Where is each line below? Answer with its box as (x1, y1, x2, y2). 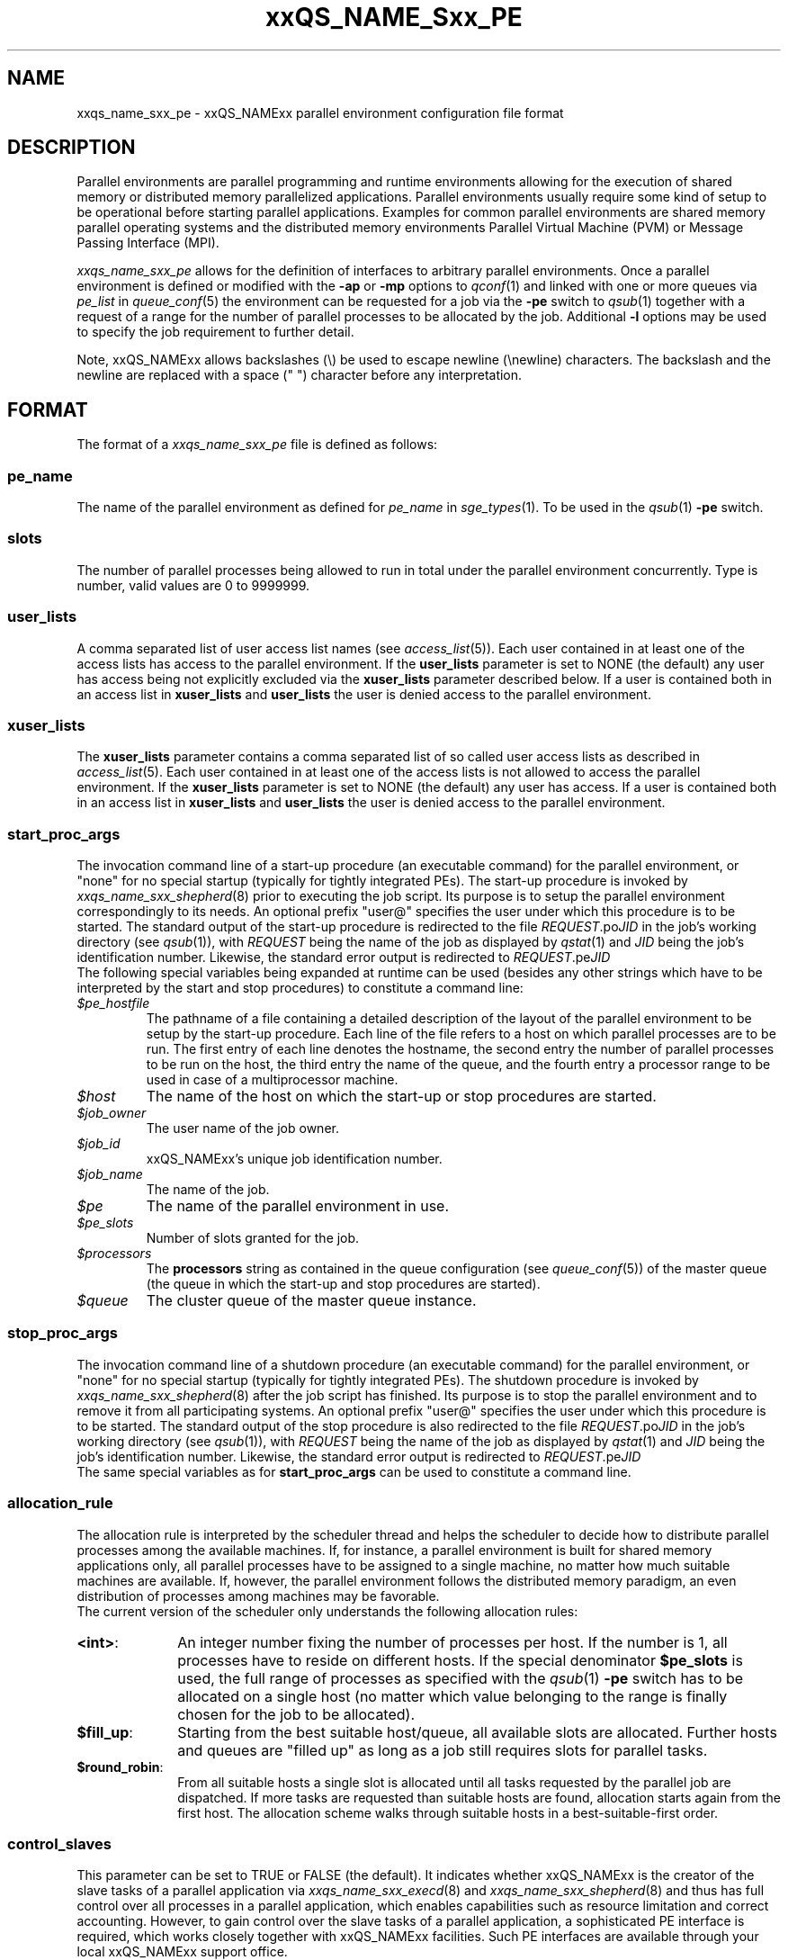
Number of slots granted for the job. (146, 1230, 360, 1246)
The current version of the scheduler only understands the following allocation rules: (76, 1603, 578, 1619)
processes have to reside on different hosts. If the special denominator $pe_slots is (177, 1650, 743, 1669)
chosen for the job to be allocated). (177, 1704, 416, 1723)
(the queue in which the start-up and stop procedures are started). (146, 1276, 541, 1292)
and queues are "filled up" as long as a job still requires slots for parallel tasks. (177, 1740, 708, 1759)
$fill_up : (76, 1722, 133, 1741)
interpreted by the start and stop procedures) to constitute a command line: (76, 980, 524, 996)
